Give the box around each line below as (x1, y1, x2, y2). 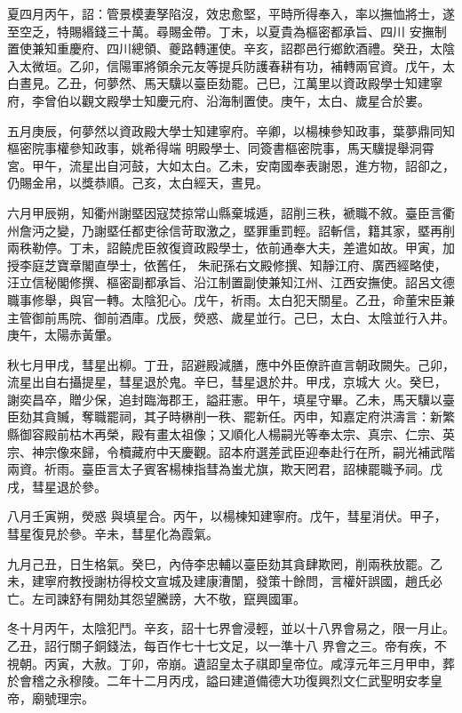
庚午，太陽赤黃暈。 (7, 325, 119, 344)
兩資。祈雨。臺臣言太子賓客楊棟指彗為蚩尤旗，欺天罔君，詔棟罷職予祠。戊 (7, 460, 442, 478)
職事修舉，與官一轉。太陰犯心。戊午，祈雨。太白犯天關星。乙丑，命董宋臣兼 (7, 290, 455, 308)
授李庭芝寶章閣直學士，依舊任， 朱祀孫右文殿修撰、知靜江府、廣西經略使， (7, 255, 447, 274)
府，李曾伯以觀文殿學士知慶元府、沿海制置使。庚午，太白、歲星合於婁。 (7, 91, 430, 109)
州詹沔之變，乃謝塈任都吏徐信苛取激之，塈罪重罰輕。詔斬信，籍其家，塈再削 (7, 220, 455, 239)
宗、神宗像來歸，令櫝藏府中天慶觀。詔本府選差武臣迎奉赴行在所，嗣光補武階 (7, 442, 455, 461)
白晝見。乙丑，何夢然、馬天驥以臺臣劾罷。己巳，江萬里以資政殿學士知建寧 (7, 74, 442, 92)
